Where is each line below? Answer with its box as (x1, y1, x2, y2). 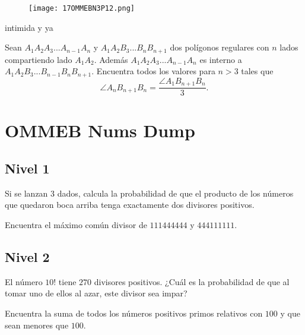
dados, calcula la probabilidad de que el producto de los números (57, 187, 294, 199)
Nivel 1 (5, 159, 50, 177)
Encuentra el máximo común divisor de (5, 219, 147, 230)
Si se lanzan (5, 187, 48, 199)
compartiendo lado (5, 53, 72, 65)
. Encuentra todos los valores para (91, 65, 215, 77)
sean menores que (5, 318, 69, 331)
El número (5, 275, 43, 287)
